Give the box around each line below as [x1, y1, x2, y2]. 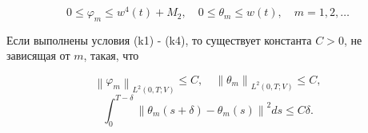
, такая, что [83, 47, 139, 64]
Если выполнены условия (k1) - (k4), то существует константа [6, 31, 312, 48]
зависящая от [6, 47, 70, 64]
